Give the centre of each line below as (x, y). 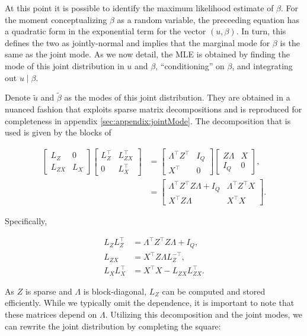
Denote (18, 97)
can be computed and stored (214, 291)
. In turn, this (261, 31)
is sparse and (49, 291)
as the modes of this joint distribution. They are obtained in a (177, 97)
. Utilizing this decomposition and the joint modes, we (204, 314)
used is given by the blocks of (58, 132)
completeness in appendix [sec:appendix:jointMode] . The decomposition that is (148, 120)
